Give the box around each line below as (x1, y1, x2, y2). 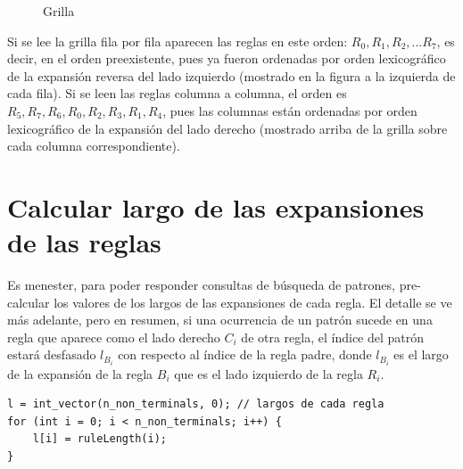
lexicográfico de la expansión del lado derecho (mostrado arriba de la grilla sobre (7, 119, 448, 137)
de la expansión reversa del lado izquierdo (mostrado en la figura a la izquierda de (7, 66, 456, 85)
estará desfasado (7, 345, 96, 364)
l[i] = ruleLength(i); (32, 432, 167, 446)
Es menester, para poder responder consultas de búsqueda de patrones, (7, 276, 395, 294)
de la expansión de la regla (7, 364, 153, 383)
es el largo (393, 345, 449, 364)
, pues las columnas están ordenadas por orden (162, 101, 418, 119)
